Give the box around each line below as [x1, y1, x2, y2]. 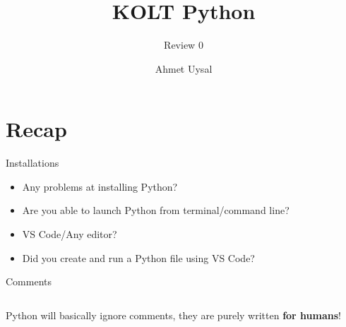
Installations [6, 155, 59, 170]
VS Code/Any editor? [22, 227, 117, 242]
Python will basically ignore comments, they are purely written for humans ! [6, 307, 341, 322]
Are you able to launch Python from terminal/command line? [22, 203, 290, 218]
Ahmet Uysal [155, 61, 213, 76]
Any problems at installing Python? [22, 179, 178, 194]
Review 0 [164, 37, 203, 52]
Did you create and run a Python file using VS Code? [22, 250, 255, 265]
